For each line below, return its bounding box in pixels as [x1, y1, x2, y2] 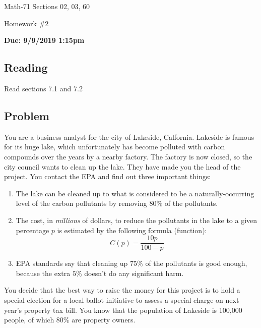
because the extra [16, 267, 71, 278]
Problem [4, 107, 49, 123]
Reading [4, 60, 48, 75]
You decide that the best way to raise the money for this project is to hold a [4, 285, 240, 295]
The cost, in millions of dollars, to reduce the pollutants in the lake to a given [16, 214, 257, 225]
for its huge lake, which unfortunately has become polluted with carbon [4, 141, 225, 152]
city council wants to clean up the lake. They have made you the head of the [4, 161, 241, 172]
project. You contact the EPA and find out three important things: [4, 171, 211, 182]
